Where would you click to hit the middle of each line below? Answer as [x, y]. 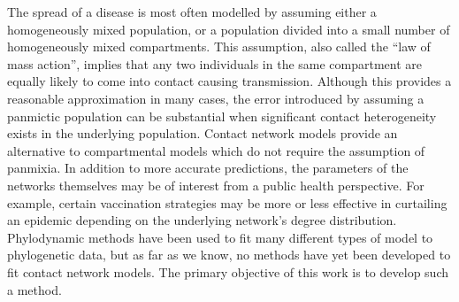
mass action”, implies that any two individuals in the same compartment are [215, 63]
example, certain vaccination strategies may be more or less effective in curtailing [227, 202]
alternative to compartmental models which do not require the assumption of [216, 150]
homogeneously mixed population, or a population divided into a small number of [229, 29]
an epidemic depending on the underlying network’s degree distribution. [202, 220]
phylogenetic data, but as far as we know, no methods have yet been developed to [229, 255]
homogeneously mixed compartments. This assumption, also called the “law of [219, 46]
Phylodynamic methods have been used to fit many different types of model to [220, 237]
